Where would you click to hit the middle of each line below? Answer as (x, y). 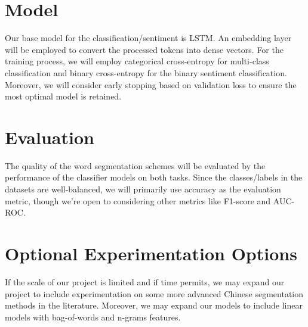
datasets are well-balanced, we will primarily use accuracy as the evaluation (143, 189)
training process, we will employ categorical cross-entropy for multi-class (137, 61)
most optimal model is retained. (63, 96)
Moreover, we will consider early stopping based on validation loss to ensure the (151, 84)
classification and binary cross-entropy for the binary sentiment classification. (146, 72)
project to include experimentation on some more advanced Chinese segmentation (154, 293)
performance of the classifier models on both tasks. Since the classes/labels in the (154, 177)
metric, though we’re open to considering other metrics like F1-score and (138, 200)
